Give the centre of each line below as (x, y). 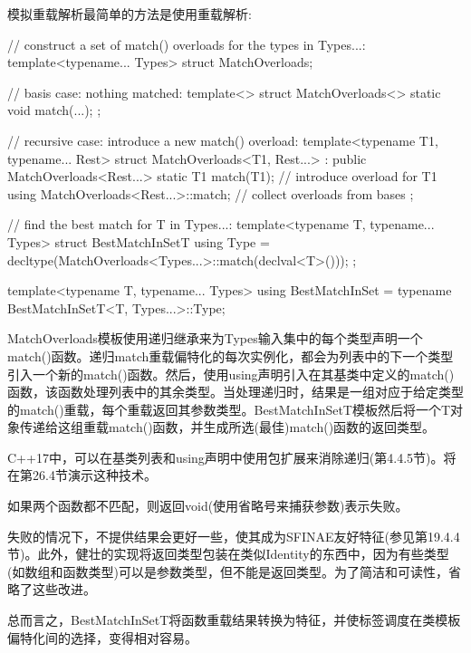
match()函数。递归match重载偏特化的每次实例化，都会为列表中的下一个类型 (231, 355)
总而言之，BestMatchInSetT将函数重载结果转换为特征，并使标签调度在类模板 (234, 620)
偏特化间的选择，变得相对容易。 (102, 637)
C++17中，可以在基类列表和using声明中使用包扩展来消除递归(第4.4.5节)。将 (232, 457)
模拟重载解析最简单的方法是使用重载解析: (130, 14)
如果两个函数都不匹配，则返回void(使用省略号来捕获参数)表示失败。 (208, 506)
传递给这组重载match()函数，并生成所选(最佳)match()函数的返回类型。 (227, 427)
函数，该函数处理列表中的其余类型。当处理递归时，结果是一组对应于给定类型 (235, 392)
